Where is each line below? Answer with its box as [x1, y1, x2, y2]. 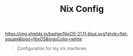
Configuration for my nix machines [17, 45, 87, 52]
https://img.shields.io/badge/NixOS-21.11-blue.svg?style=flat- [5, 31, 128, 37]
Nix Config [60, 3, 104, 15]
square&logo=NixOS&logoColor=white [5, 36, 82, 42]
